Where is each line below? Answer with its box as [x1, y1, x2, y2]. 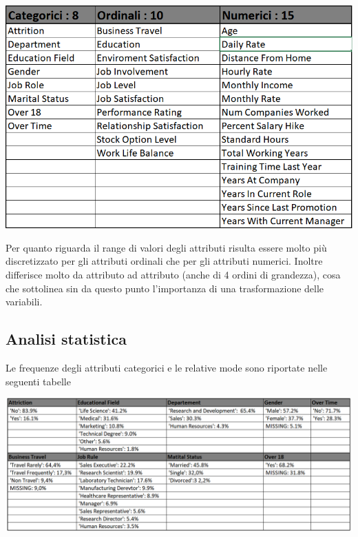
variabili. [6, 294, 43, 309]
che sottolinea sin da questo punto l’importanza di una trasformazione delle [6, 281, 324, 295]
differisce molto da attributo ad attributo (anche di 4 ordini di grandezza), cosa [6, 267, 341, 282]
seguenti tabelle [6, 374, 71, 388]
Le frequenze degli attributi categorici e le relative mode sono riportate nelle [6, 361, 328, 375]
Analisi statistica [6, 328, 127, 349]
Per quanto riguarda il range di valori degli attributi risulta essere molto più [6, 240, 327, 254]
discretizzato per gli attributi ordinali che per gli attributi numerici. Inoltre [6, 254, 323, 268]
